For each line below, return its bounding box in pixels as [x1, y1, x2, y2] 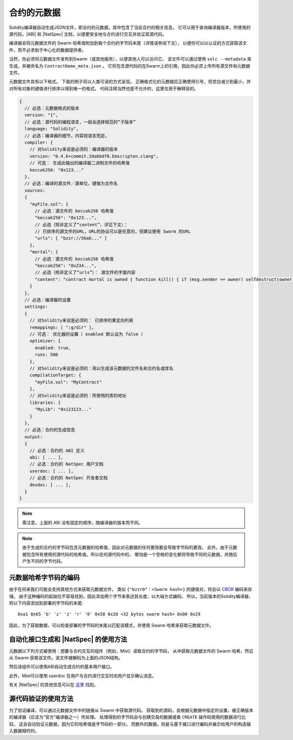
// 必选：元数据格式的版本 [24, 106, 80, 111]
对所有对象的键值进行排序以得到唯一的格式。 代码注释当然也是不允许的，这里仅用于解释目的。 [9, 86, 199, 91]
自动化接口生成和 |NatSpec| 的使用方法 [9, 635, 127, 643]
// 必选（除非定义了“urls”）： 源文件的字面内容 [35, 269, 136, 275]
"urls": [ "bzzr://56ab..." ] [35, 235, 107, 241]
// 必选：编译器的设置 [24, 297, 71, 303]
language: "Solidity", [24, 126, 79, 132]
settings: [24, 304, 48, 310]
